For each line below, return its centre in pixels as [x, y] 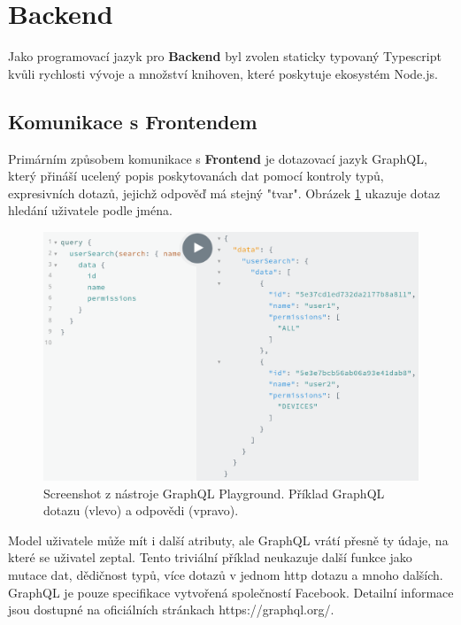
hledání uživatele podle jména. [90, 210]
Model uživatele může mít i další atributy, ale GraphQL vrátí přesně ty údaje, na [228, 540]
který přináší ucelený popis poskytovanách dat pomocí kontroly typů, [196, 176]
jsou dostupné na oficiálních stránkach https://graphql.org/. [171, 610]
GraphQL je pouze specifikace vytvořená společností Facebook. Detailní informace [231, 592]
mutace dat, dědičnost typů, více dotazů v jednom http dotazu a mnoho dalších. [226, 575]
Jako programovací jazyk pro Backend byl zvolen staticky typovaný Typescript [225, 56]
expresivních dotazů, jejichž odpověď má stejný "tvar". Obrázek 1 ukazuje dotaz [224, 193]
